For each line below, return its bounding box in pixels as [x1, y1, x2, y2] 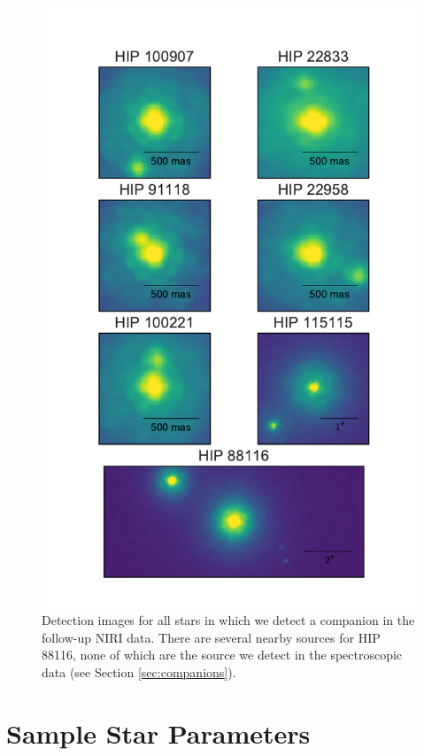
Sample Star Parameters [6, 714, 311, 751]
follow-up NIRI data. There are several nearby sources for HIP [42, 628, 381, 646]
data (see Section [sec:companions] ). [42, 662, 236, 681]
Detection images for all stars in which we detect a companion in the [42, 610, 415, 629]
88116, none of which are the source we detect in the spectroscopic [42, 645, 403, 664]
